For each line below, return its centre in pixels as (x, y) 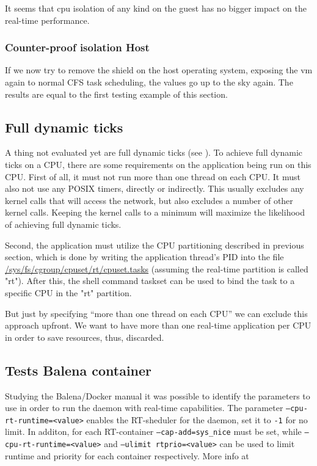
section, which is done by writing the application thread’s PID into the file (144, 257)
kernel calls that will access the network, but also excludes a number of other (149, 200)
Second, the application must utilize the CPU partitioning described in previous (155, 245)
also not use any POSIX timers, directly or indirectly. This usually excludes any (155, 188)
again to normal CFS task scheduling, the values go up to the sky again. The (149, 82)
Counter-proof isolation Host (77, 47)
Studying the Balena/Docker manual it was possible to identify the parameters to (158, 395)
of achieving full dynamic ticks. (63, 224)
